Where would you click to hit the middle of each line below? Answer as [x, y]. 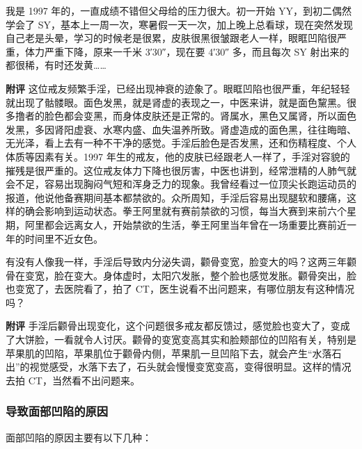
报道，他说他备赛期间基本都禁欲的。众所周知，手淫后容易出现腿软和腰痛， [176, 197]
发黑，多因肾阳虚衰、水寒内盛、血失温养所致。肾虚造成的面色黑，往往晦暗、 [181, 129]
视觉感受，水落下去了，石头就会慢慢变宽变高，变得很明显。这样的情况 [190, 367]
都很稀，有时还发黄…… [56, 65]
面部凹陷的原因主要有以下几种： [79, 437]
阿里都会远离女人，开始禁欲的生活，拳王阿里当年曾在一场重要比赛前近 [186, 224]
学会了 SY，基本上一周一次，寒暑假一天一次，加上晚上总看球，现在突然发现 [179, 24]
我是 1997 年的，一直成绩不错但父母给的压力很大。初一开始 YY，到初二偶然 [179, 10]
